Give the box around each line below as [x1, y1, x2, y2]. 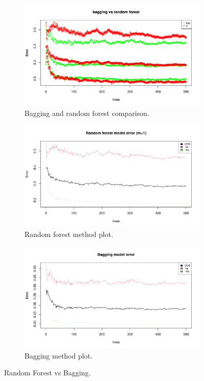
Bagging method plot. [24, 350, 93, 361]
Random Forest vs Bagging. [4, 367, 91, 378]
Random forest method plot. [24, 229, 113, 240]
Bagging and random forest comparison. [24, 107, 149, 118]
